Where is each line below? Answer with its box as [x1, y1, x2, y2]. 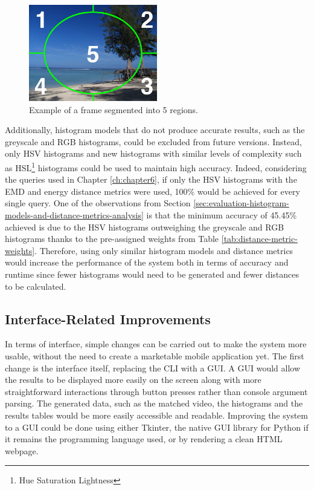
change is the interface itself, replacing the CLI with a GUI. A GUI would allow [5, 361, 301, 374]
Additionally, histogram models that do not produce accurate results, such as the [5, 123, 305, 136]
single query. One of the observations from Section [5, 197, 191, 209]
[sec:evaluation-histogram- [193, 197, 289, 209]
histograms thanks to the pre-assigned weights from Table [5, 232, 219, 245]
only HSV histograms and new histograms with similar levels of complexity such [5, 147, 302, 160]
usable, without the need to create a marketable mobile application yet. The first [5, 349, 304, 362]
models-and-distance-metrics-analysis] [5, 209, 144, 221]
